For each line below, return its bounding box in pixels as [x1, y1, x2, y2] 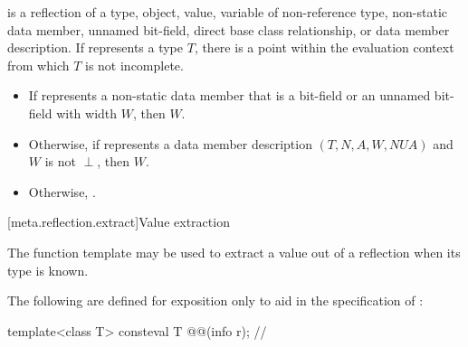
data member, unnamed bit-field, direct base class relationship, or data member [7, 20, 450, 39]
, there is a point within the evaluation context [194, 38, 454, 57]
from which [7, 55, 70, 74]
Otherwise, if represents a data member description [28, 134, 312, 153]
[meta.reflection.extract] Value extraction [7, 212, 230, 231]
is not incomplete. [85, 55, 184, 74]
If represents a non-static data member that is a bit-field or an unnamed [28, 86, 431, 105]
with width [56, 103, 118, 122]
